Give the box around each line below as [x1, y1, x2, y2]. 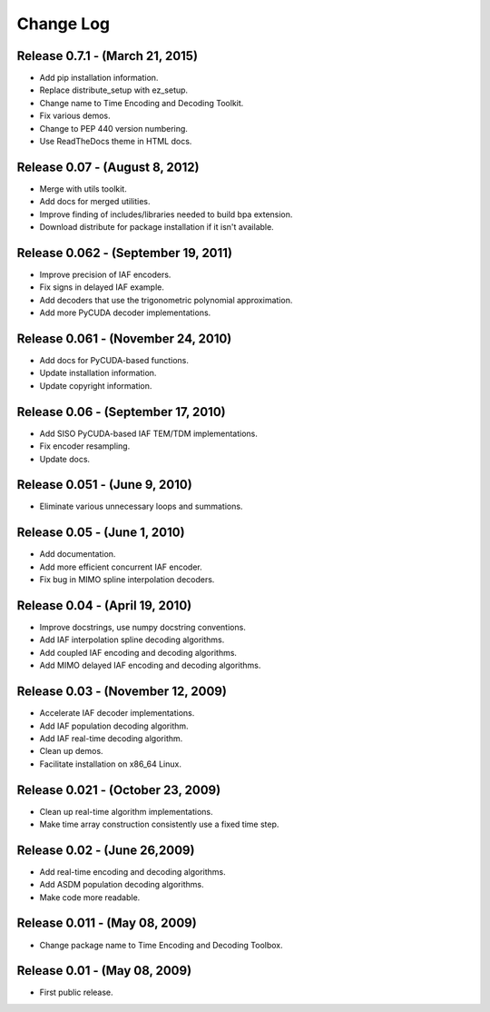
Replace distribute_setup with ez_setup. [39, 84, 189, 95]
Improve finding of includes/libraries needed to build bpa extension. [39, 209, 293, 220]
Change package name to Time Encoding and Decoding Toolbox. [39, 939, 283, 950]
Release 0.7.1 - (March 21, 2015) [16, 48, 199, 64]
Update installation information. [39, 368, 157, 379]
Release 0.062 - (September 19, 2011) [16, 245, 233, 261]
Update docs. [39, 453, 91, 464]
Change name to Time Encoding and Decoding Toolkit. [39, 97, 244, 108]
